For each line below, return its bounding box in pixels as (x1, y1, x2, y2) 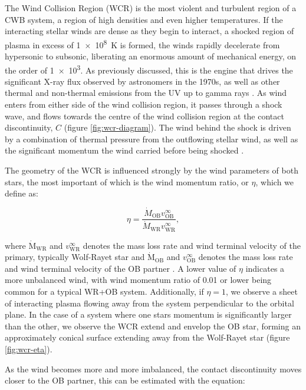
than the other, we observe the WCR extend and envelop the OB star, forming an (5, 319, 301, 332)
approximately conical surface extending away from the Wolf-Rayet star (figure (5, 331, 290, 344)
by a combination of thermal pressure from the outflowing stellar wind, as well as (5, 132, 298, 145)
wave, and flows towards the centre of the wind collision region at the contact (5, 109, 284, 122)
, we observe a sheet (226, 285, 298, 298)
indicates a (245, 262, 285, 274)
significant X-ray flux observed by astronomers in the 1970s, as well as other (5, 75, 280, 87)
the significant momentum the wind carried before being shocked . (5, 144, 244, 156)
